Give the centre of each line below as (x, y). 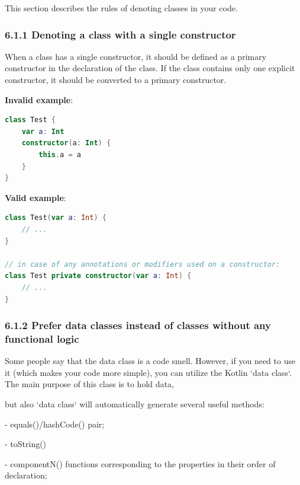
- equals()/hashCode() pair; (55, 424)
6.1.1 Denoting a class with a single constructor (120, 34)
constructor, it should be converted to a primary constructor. (116, 79)
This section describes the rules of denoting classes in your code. (121, 8)
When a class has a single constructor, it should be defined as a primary (136, 56)
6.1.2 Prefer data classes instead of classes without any (138, 325)
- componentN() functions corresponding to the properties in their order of (140, 463)
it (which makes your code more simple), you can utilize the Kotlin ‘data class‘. (148, 372)
